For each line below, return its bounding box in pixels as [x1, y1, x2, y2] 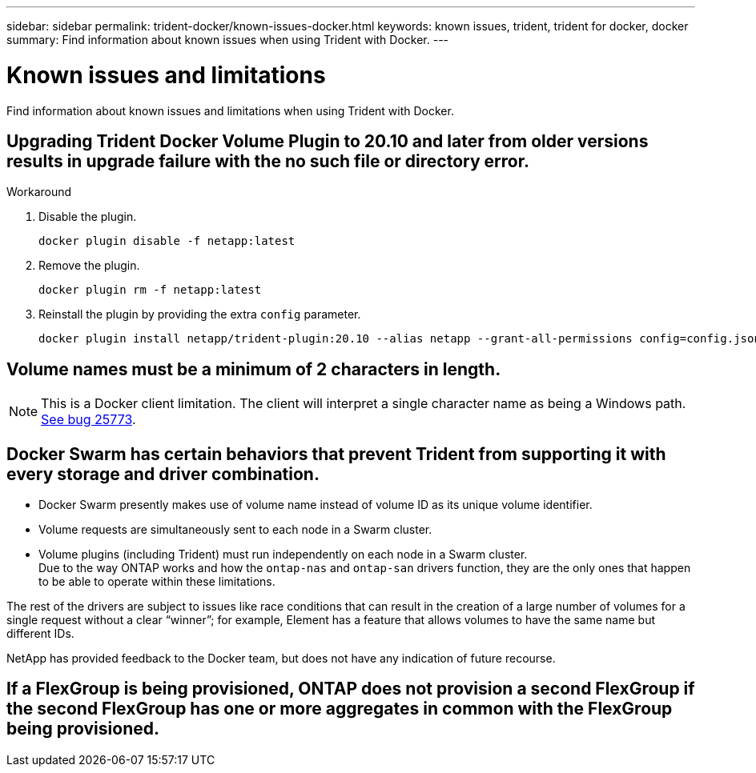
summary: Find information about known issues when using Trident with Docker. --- [6, 33, 449, 46]
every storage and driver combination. [6, 463, 320, 484]
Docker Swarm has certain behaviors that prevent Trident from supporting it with [6, 443, 666, 464]
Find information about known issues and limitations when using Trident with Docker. [6, 103, 454, 118]
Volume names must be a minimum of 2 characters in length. [6, 358, 501, 379]
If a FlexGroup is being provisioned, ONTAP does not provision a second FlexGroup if [6, 679, 695, 699]
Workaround [6, 185, 72, 199]
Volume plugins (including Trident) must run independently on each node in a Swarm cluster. [38, 547, 528, 562]
